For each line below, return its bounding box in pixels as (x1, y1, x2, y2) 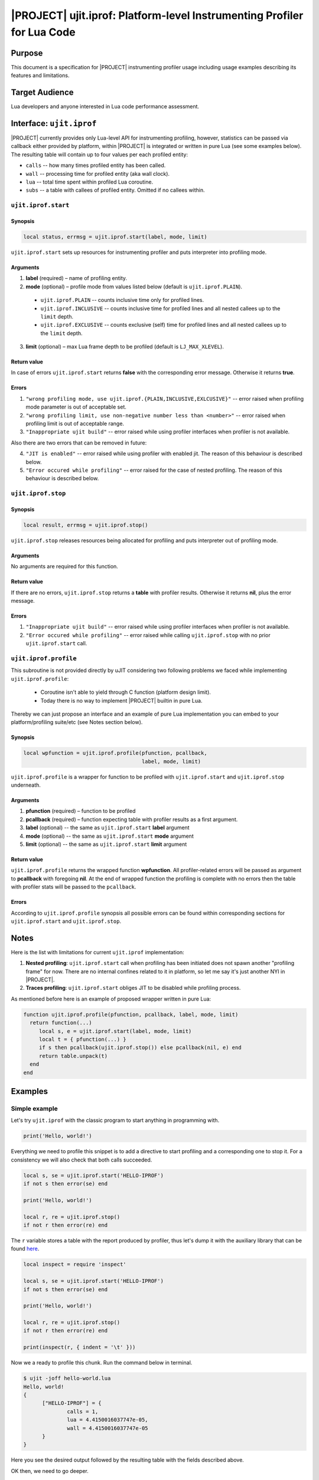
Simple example (11, 1104, 58, 1112)
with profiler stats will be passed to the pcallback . (11, 883, 136, 890)
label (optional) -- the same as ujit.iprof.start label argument (25, 824, 190, 831)
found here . (11, 1245, 40, 1252)
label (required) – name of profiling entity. (25, 275, 127, 282)
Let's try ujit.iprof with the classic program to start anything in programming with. (11, 1117, 220, 1124)
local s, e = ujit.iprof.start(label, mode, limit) (38, 1028, 192, 1034)
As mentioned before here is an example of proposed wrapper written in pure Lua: (11, 995, 211, 1002)
